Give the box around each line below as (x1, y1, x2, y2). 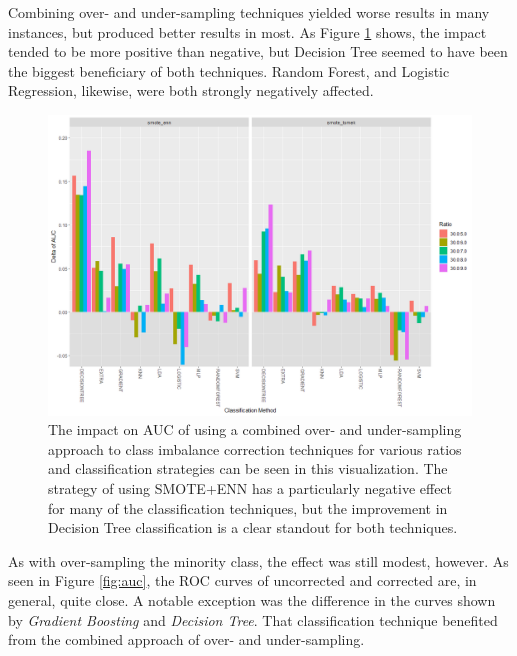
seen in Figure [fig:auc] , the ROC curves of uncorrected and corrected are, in (8, 570, 477, 591)
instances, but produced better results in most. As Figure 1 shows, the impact (8, 21, 487, 42)
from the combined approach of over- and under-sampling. (8, 629, 365, 650)
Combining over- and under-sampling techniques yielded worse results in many (8, 2, 490, 22)
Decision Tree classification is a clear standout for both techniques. (48, 517, 458, 538)
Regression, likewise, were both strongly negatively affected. (8, 80, 374, 101)
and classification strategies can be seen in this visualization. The (48, 458, 448, 479)
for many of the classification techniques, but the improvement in (48, 497, 448, 518)
